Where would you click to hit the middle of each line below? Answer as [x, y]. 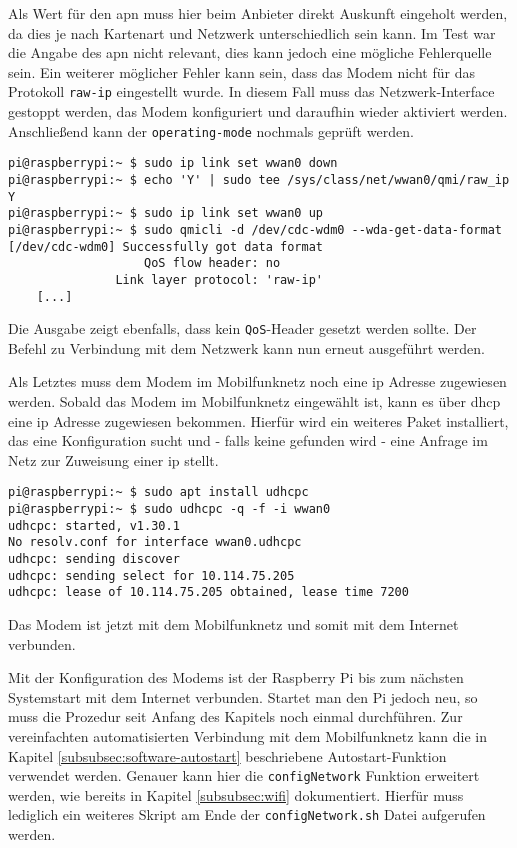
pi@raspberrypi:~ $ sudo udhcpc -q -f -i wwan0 [169, 509]
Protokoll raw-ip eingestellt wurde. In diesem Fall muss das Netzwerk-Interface [251, 91]
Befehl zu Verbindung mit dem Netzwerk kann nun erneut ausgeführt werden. [246, 347]
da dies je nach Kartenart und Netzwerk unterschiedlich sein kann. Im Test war [252, 32]
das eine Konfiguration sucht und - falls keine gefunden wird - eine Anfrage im [248, 440]
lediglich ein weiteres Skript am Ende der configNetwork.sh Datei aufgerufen [247, 814]
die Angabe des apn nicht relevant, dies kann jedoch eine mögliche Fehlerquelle [250, 52]
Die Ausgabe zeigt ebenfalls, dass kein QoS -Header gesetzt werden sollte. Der [242, 328]
